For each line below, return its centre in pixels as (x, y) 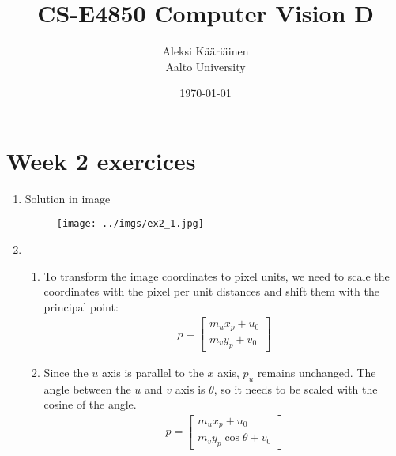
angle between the (87, 388)
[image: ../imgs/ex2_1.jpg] (130, 224)
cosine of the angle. (90, 404)
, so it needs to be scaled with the (296, 388)
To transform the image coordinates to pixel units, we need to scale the (217, 275)
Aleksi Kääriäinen (206, 51)
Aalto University (206, 66)
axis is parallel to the (153, 372)
